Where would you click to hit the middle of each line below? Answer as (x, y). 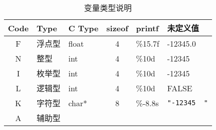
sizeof (117, 28)
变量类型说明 (108, 8)
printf (147, 28)
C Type (83, 28)
